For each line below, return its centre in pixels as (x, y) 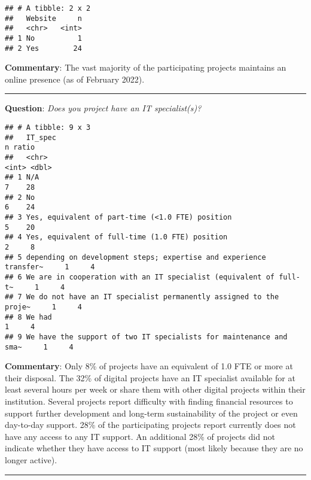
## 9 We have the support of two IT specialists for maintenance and (146, 337)
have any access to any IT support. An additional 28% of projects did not (140, 436)
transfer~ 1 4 (50, 267)
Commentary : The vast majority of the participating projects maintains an (146, 67)
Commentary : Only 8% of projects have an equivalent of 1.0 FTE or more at (149, 366)
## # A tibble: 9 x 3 (48, 128)
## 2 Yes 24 (43, 48)
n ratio (20, 148)
